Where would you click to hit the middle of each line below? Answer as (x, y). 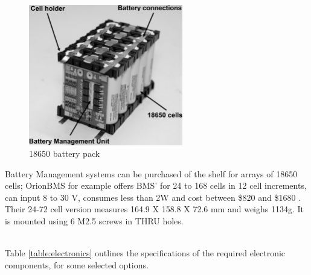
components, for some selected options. (77, 264)
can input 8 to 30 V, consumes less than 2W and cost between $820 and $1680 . (153, 197)
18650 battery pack (65, 153)
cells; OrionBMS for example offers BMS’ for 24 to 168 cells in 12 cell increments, (156, 185)
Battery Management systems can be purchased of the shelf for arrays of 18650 (151, 173)
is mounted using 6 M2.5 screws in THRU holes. (94, 221)
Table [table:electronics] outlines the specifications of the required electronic (145, 253)
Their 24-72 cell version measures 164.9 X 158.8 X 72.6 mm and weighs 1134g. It (155, 209)
